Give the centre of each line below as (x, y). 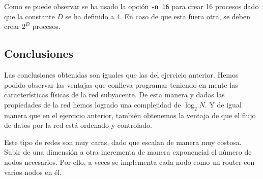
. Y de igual (223, 104)
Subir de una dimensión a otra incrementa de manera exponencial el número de (128, 152)
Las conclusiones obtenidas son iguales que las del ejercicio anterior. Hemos (121, 75)
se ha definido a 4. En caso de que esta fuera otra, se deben (158, 16)
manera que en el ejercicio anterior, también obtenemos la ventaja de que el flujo (130, 115)
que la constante (30, 16)
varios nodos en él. (33, 172)
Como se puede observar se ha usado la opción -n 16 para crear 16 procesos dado (131, 6)
